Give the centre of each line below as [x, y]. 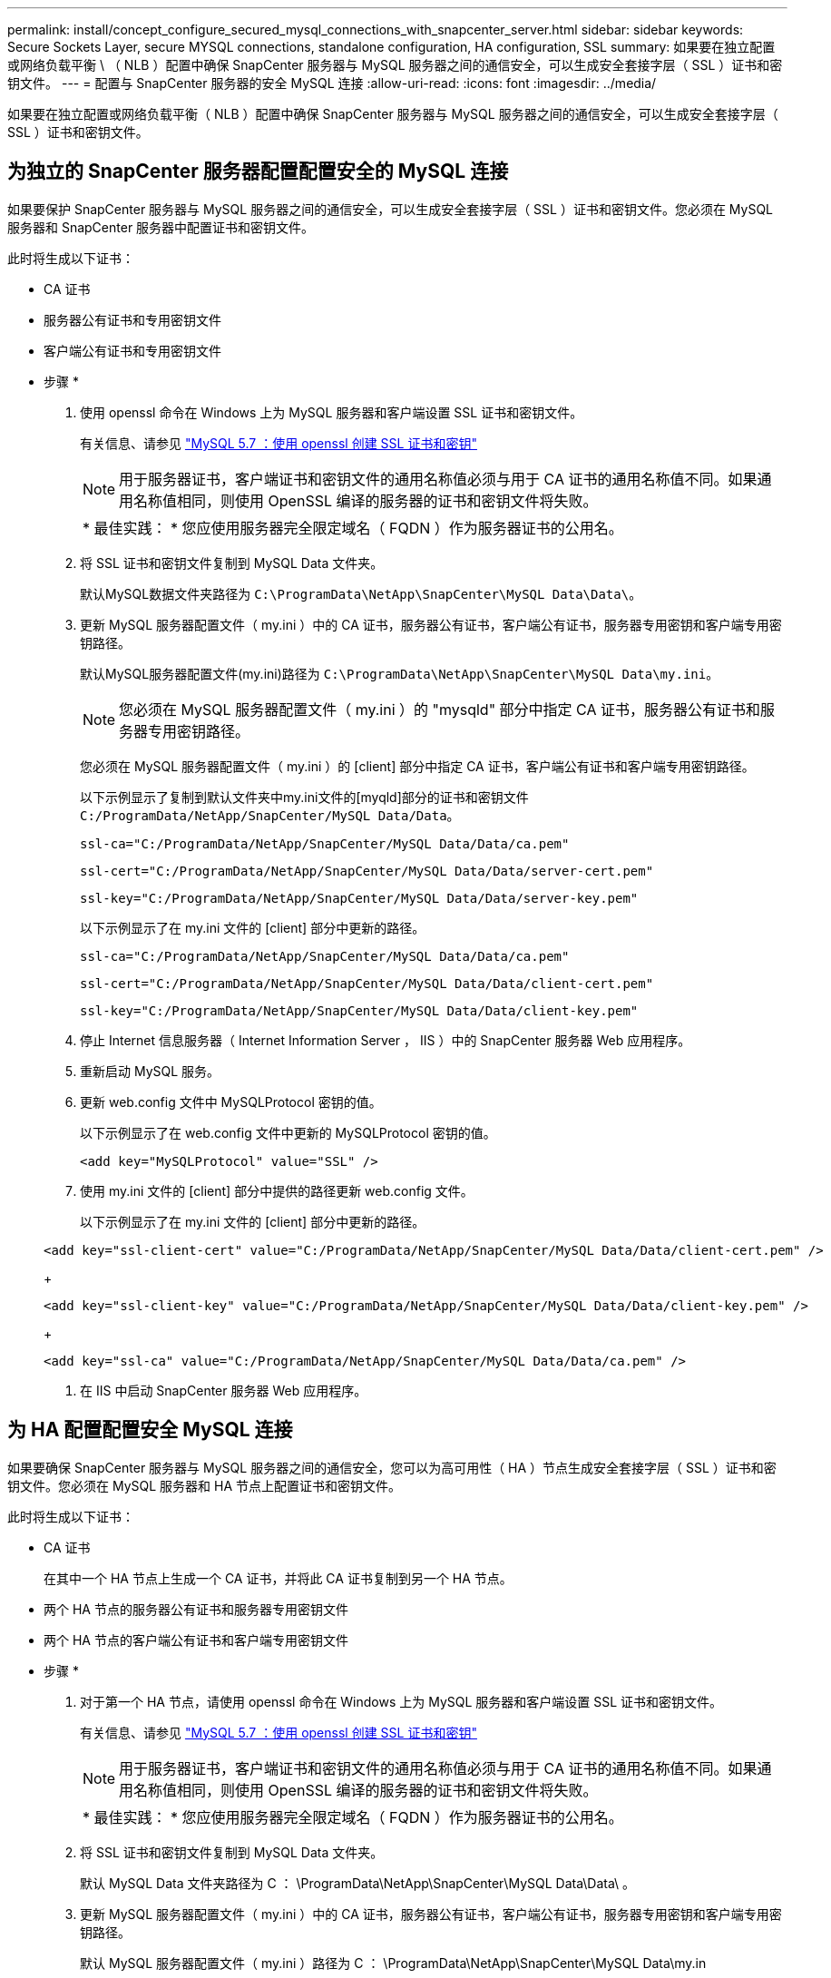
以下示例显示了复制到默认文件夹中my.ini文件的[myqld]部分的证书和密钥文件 [304, 797]
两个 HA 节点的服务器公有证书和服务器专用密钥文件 [196, 1609]
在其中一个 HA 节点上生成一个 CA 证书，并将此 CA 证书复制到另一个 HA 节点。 [278, 1578]
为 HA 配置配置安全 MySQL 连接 [150, 1430]
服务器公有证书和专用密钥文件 [132, 319]
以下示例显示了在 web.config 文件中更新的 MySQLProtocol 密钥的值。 [288, 1132]
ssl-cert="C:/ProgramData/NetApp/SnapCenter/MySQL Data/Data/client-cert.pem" [367, 983]
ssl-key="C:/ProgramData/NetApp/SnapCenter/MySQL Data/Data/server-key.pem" [359, 898]
